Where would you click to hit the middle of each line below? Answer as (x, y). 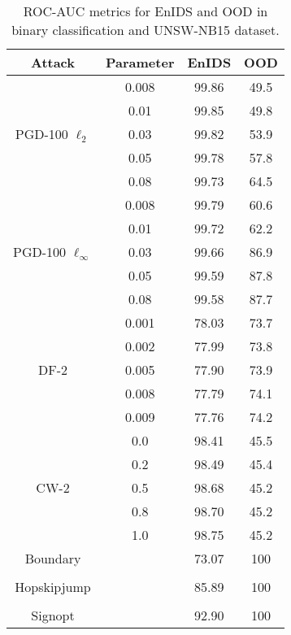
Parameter (140, 62)
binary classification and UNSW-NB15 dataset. (145, 30)
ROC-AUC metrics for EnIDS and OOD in (145, 11)
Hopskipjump (53, 587)
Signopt (53, 615)
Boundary (53, 558)
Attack (53, 62)
